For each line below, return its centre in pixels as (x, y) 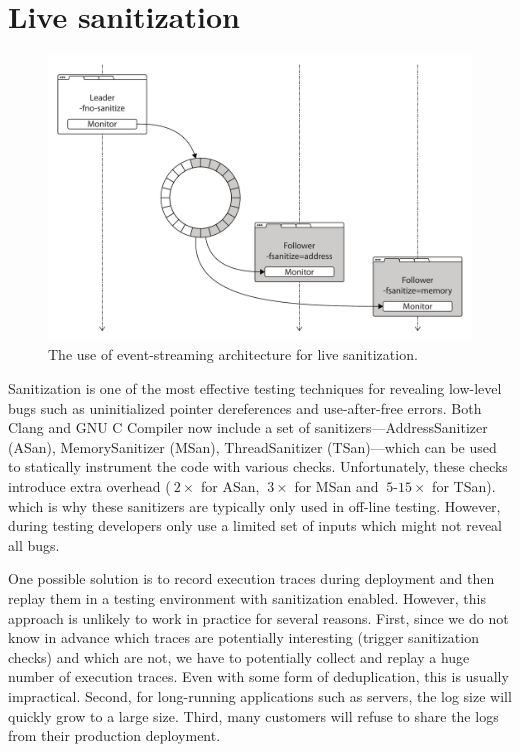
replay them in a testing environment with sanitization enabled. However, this (247, 597)
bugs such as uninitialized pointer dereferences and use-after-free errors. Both (245, 407)
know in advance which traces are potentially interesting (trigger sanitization (243, 637)
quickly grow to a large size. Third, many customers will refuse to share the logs (253, 715)
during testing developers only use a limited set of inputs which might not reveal (255, 525)
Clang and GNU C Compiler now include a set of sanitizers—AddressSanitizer (248, 427)
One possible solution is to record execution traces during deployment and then (251, 578)
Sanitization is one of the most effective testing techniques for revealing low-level (255, 388)
